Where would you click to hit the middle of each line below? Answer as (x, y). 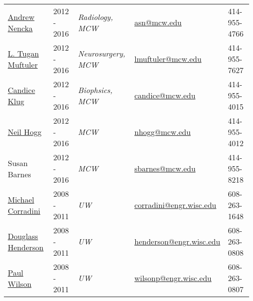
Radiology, (96, 17)
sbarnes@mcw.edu (165, 168)
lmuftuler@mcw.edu (168, 59)
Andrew (21, 17)
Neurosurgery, (102, 53)
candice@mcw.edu (165, 95)
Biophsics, (95, 90)
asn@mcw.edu (158, 22)
